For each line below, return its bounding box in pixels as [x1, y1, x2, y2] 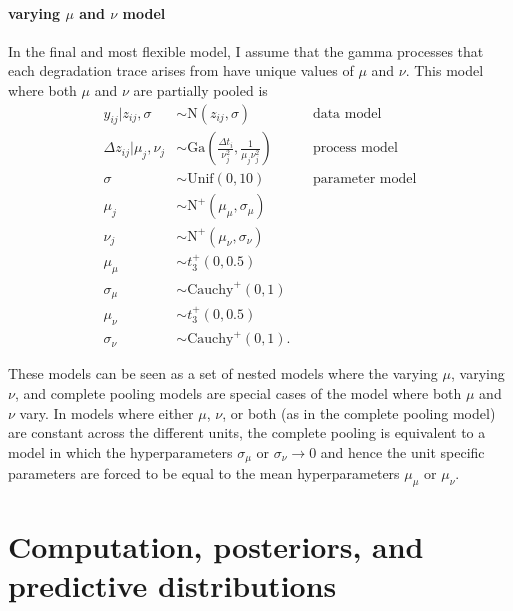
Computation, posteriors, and [8, 526, 424, 567]
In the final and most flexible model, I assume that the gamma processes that [8, 40, 484, 61]
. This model [405, 60, 484, 81]
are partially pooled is [133, 79, 268, 100]
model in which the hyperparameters [8, 441, 233, 462]
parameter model [312, 172, 417, 187]
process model [312, 141, 398, 156]
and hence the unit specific [320, 441, 485, 462]
